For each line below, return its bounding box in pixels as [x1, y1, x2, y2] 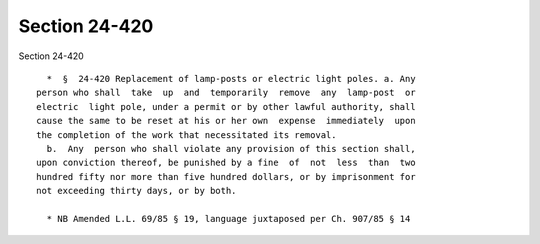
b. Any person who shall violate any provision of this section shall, [46, 143, 416, 154]
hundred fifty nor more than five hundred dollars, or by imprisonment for [36, 171, 416, 182]
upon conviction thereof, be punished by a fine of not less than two [36, 157, 416, 169]
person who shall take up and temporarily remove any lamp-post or [36, 87, 416, 99]
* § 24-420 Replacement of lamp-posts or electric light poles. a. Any [46, 73, 416, 84]
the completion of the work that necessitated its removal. [36, 129, 337, 140]
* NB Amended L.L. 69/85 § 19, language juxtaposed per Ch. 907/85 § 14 [46, 213, 411, 224]
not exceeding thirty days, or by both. [36, 185, 237, 197]
